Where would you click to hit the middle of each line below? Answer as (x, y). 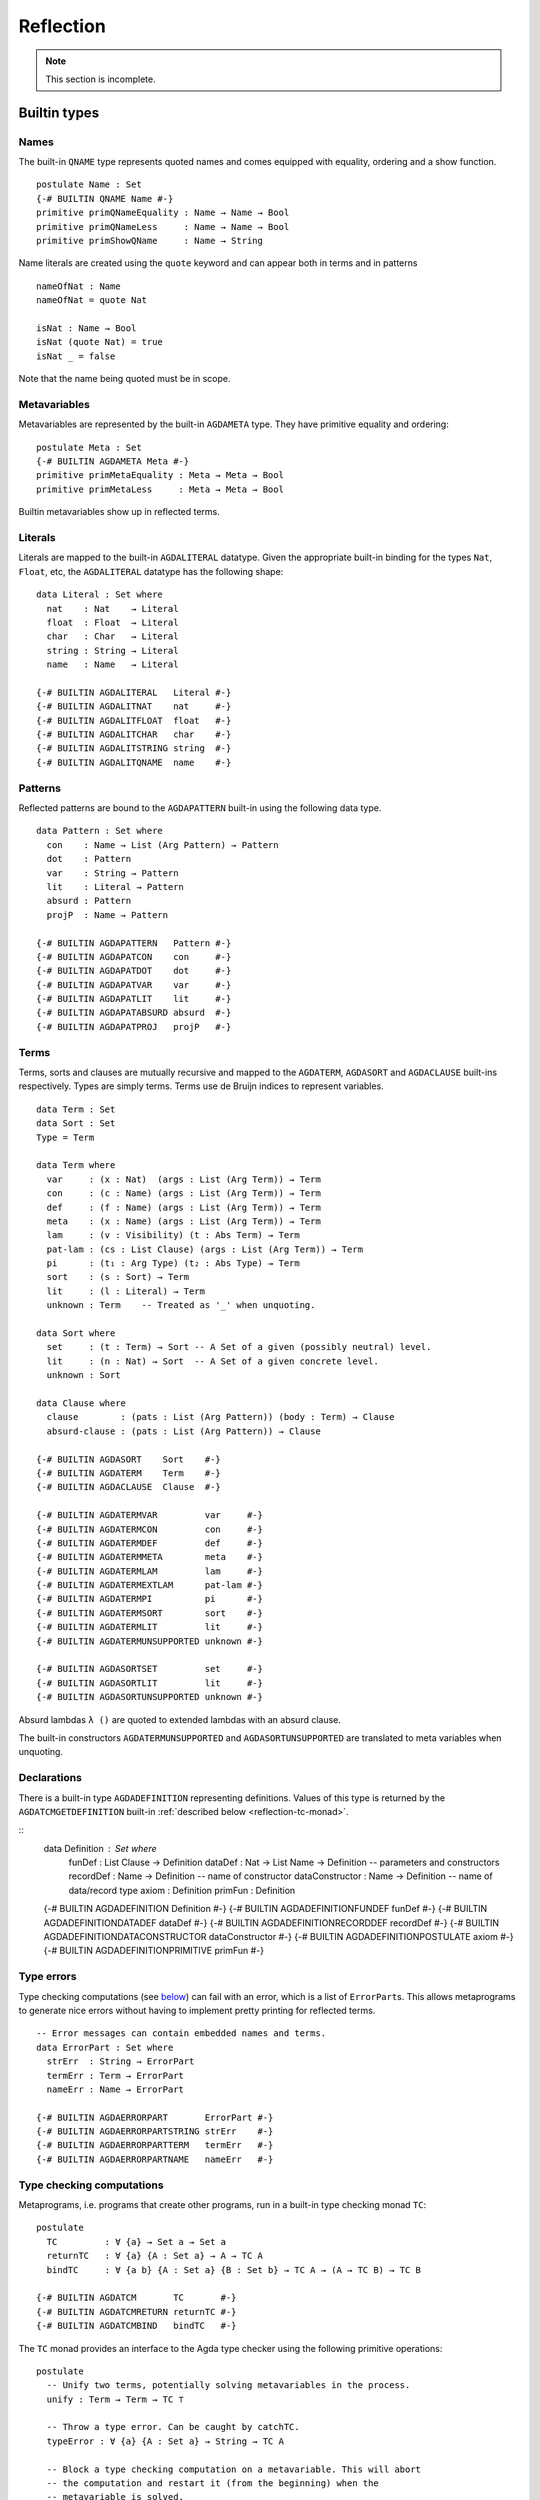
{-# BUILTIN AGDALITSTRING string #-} (134, 748)
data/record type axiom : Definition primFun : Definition (182, 1890)
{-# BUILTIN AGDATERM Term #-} (129, 1473)
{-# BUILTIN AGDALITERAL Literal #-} (134, 692)
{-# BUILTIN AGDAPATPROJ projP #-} (134, 1026)
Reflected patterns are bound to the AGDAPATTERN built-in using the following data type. (200, 808)
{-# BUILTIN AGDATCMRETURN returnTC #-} (136, 2311)
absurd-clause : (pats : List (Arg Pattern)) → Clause (184, 1431)
